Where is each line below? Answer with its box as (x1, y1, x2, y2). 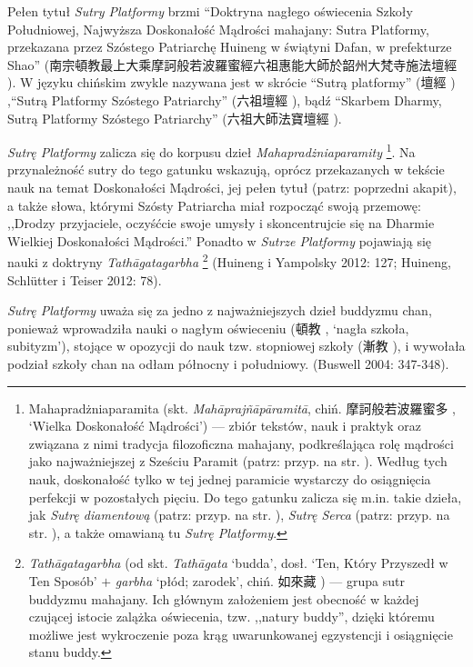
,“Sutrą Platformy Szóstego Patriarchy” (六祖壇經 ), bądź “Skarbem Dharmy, (7, 90, 442, 109)
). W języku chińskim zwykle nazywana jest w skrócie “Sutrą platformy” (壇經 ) (7, 73, 456, 92)
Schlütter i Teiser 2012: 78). (7, 270, 162, 289)
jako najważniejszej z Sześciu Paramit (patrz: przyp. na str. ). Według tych (28, 452, 448, 471)
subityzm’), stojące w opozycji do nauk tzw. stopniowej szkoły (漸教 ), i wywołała (7, 336, 466, 355)
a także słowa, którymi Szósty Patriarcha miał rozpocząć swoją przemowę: (7, 195, 421, 214)
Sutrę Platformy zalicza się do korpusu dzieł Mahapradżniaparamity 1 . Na (7, 140, 416, 161)
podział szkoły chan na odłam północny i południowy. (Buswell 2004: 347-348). (7, 354, 449, 373)
